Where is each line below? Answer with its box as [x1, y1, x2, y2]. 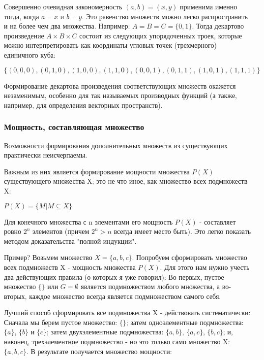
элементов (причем [32, 226, 89, 236]
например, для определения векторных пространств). [4, 99, 163, 110]
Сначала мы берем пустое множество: [4, 317, 117, 327]
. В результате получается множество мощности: [26, 346, 172, 356]
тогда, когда [4, 11, 39, 21]
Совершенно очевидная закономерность [4, 1, 122, 11]
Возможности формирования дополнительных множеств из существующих [4, 140, 228, 150]
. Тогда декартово [192, 21, 244, 31]
